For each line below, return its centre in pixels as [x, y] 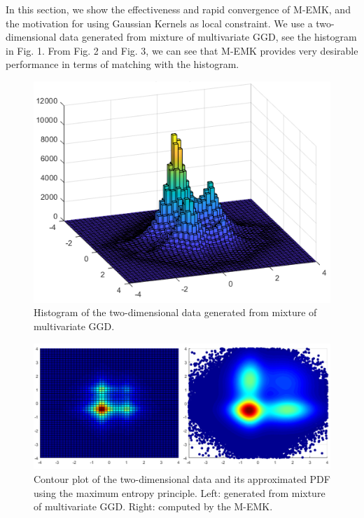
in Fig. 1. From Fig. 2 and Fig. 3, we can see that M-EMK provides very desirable [182, 50]
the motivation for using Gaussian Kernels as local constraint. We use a [159, 23]
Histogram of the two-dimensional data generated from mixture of [175, 312]
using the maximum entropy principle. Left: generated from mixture [180, 492]
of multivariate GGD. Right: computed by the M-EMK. [153, 506]
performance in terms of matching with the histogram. [122, 64]
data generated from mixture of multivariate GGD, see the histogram [208, 37]
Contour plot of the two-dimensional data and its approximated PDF [182, 479]
